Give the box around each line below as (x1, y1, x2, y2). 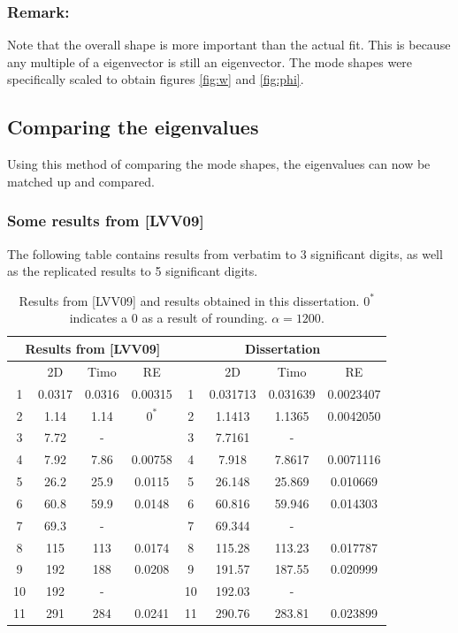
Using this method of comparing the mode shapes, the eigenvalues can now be (7, 155, 431, 173)
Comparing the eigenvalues (7, 113, 259, 141)
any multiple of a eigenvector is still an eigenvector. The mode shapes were (7, 52, 413, 71)
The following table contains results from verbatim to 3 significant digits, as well (7, 244, 443, 263)
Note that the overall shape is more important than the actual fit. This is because (7, 35, 451, 54)
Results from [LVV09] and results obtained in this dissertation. (19, 291, 360, 309)
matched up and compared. (7, 172, 155, 190)
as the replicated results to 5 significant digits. (7, 262, 258, 280)
